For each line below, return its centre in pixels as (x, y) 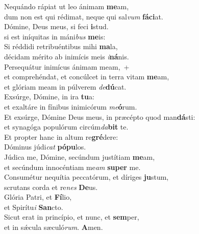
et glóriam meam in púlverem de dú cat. (65, 86)
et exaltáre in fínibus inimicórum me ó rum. (71, 106)
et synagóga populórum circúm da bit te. (66, 127)
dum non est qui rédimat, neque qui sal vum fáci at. (84, 16)
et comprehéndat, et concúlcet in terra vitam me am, (87, 77)
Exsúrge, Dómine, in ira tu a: (49, 97)
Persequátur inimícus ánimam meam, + (67, 66)
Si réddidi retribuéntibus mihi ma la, (61, 46)
